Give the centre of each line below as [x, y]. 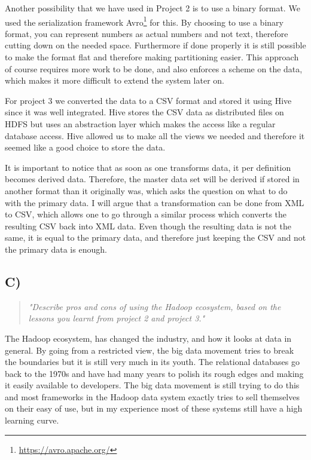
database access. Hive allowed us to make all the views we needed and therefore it [155, 135]
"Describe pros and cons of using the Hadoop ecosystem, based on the [155, 306]
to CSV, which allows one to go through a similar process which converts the [146, 214]
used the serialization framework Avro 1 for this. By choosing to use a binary [144, 21]
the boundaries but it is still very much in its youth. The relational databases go [152, 362]
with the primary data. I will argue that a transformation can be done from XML [155, 202]
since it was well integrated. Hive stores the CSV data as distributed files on [144, 112]
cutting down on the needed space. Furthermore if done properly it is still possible [155, 45]
